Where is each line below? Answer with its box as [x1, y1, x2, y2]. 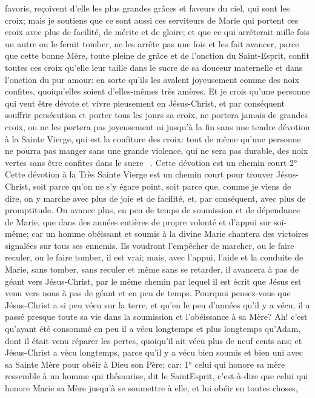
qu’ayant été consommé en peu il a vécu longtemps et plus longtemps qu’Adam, [5, 322, 301, 335]
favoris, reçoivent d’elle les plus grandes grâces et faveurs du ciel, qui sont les [5, 2, 290, 14]
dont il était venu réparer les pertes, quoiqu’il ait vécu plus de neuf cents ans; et [5, 334, 302, 347]
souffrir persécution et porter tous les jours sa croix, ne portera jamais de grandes [5, 108, 308, 121]
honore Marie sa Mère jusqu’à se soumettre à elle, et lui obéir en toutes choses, [5, 382, 298, 394]
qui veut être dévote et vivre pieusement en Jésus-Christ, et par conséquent [5, 96, 285, 109]
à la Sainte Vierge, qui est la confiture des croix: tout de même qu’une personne [5, 132, 301, 145]
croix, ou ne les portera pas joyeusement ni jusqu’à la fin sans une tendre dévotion [5, 120, 310, 133]
